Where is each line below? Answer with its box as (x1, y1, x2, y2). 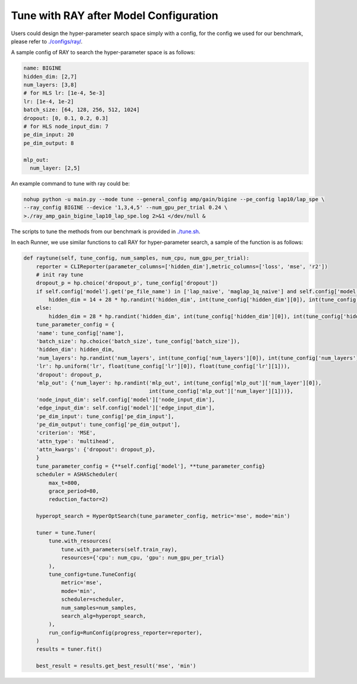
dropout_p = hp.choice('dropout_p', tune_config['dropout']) (36, 280, 218, 287)
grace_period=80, (48, 488, 99, 495)
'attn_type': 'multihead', (36, 438, 115, 444)
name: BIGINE (23, 65, 62, 71)
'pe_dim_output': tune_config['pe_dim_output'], (36, 421, 181, 428)
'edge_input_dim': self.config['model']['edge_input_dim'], (36, 404, 215, 412)
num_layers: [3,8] (23, 81, 77, 89)
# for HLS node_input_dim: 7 (23, 123, 109, 130)
